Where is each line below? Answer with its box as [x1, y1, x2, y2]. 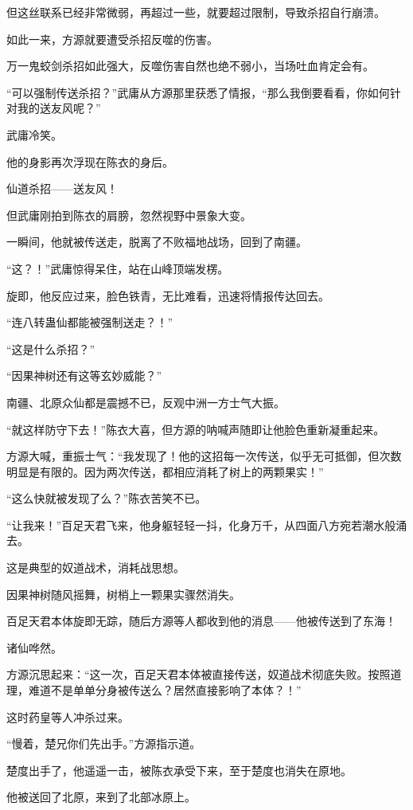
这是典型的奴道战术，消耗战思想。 [6, 559, 185, 576]
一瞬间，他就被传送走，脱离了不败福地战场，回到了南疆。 [6, 233, 307, 250]
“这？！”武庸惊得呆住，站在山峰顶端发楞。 [6, 260, 229, 276]
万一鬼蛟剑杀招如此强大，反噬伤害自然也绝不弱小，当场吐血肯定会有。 [6, 57, 374, 74]
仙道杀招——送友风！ [6, 180, 118, 197]
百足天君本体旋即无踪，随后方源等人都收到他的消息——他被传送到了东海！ [6, 612, 396, 629]
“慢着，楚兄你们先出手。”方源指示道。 [6, 735, 201, 752]
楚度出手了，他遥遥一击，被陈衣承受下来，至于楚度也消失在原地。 [6, 761, 352, 778]
